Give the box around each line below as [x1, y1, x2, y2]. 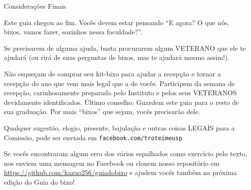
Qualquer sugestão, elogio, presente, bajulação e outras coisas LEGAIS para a [4, 122, 235, 132]
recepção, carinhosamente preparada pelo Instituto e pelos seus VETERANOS [4, 88, 237, 98]
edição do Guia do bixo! [4, 176, 75, 187]
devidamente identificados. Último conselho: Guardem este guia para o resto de [4, 97, 239, 107]
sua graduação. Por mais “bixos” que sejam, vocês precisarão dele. [4, 106, 200, 117]
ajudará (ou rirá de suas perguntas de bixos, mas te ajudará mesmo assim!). [4, 52, 230, 62]
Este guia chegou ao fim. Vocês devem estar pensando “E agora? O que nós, [4, 17, 230, 27]
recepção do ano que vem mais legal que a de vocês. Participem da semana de [4, 78, 235, 88]
